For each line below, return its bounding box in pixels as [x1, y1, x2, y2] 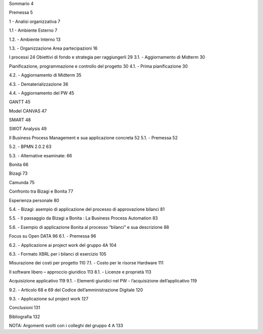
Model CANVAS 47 [9, 108, 47, 114]
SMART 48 [9, 117, 31, 123]
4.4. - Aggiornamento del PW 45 [9, 90, 75, 96]
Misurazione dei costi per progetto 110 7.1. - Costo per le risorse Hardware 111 [9, 260, 164, 266]
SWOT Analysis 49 [9, 126, 47, 131]
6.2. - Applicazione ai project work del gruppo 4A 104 [9, 242, 117, 248]
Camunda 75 [9, 179, 35, 185]
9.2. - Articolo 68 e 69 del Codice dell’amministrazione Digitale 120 [9, 287, 143, 293]
